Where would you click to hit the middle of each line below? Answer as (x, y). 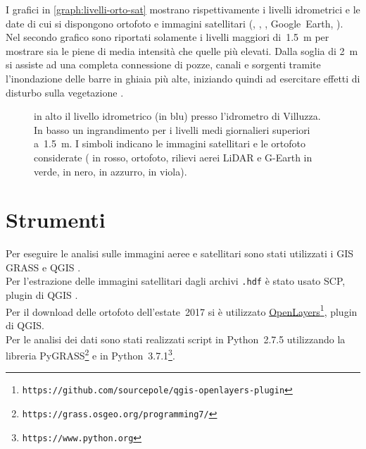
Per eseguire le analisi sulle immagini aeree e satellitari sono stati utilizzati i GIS (179, 253)
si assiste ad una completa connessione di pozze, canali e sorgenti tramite (163, 64)
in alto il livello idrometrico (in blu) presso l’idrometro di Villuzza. (177, 116)
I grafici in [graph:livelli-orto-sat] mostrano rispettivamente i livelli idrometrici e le (183, 9)
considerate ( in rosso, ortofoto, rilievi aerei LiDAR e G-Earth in (173, 157)
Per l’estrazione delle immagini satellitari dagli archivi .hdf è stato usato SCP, (176, 281)
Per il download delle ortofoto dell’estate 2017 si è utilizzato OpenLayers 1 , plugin (182, 310)
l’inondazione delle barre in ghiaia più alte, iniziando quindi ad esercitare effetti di (183, 78)
